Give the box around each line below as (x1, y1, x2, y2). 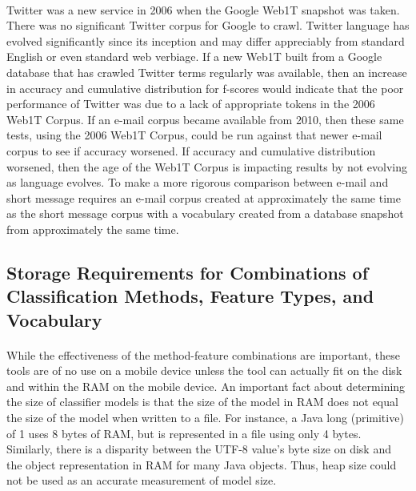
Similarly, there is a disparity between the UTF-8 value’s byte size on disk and (6, 441, 391, 457)
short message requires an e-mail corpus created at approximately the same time (6, 189, 401, 206)
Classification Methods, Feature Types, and (6, 284, 374, 308)
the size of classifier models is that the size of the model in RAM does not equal (6, 393, 398, 410)
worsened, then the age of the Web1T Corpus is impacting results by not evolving (6, 158, 407, 175)
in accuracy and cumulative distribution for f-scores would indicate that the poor (6, 79, 404, 96)
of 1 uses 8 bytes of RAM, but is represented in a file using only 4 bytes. (6, 425, 362, 441)
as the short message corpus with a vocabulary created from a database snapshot (6, 205, 404, 222)
